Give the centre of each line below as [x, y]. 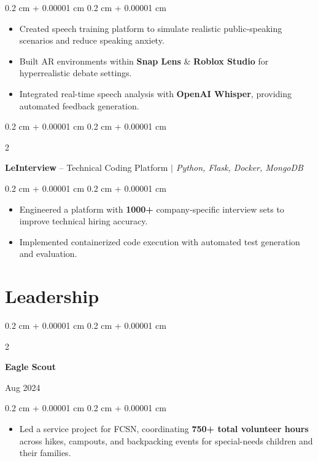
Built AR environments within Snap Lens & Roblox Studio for [144, 61]
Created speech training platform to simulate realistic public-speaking [151, 28]
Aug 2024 [23, 387]
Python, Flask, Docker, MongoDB [239, 167]
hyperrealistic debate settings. [76, 73]
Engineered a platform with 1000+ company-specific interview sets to [152, 209]
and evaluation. [48, 254]
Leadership [52, 296]
